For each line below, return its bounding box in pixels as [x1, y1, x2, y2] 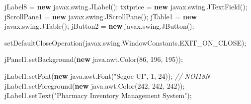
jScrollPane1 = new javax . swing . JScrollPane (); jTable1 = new [4, 11, 197, 21]
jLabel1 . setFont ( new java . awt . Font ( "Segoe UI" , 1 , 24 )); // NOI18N [4, 70, 210, 81]
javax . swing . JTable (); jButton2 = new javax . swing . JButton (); [4, 21, 194, 31]
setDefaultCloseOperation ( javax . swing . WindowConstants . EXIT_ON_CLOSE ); [4, 37, 247, 48]
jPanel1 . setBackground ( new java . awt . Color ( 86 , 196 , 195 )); [4, 54, 183, 64]
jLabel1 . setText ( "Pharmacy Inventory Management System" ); [4, 90, 192, 101]
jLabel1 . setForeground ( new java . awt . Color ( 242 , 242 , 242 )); [4, 80, 185, 91]
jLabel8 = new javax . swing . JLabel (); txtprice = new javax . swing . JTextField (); [4, 1, 248, 11]
